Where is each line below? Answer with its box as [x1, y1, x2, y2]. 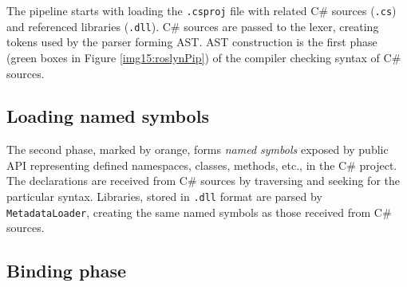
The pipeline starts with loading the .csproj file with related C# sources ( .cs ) [6, 2, 397, 18]
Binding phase [6, 258, 127, 283]
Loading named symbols [6, 104, 209, 128]
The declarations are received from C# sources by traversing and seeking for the [6, 172, 400, 189]
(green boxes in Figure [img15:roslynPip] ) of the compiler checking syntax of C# [6, 49, 401, 65]
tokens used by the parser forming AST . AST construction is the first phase [6, 33, 377, 50]
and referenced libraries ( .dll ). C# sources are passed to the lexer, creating [6, 18, 379, 34]
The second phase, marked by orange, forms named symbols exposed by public [6, 141, 389, 158]
